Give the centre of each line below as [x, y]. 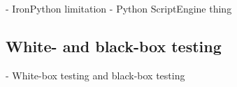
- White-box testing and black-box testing [95, 75]
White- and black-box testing [114, 46]
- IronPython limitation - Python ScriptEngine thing [119, 8]
